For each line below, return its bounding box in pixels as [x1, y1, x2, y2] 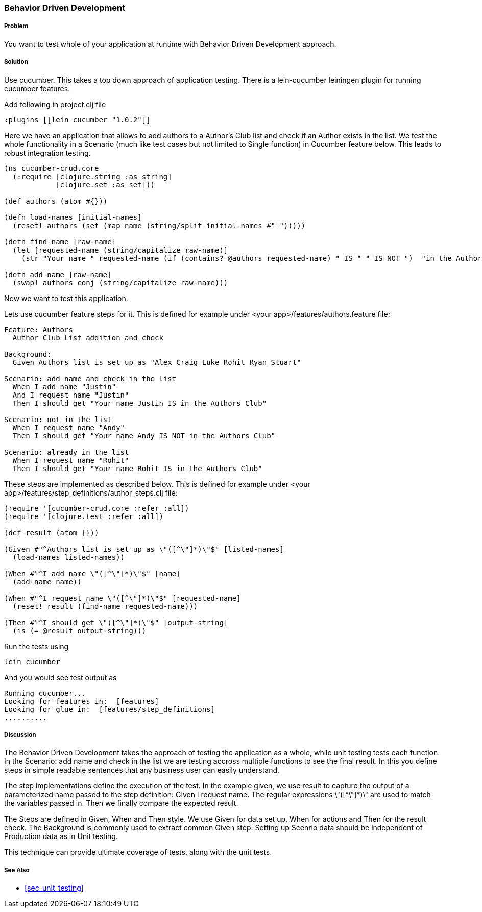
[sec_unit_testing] [25, 883, 84, 893]
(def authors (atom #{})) [4, 196, 108, 205]
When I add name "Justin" [12, 382, 116, 391]
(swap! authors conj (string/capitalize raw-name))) [12, 278, 228, 287]
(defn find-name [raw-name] [4, 237, 116, 246]
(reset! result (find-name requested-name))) [12, 602, 198, 610]
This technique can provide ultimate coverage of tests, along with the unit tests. [4, 848, 272, 857]
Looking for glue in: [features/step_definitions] [4, 705, 215, 713]
